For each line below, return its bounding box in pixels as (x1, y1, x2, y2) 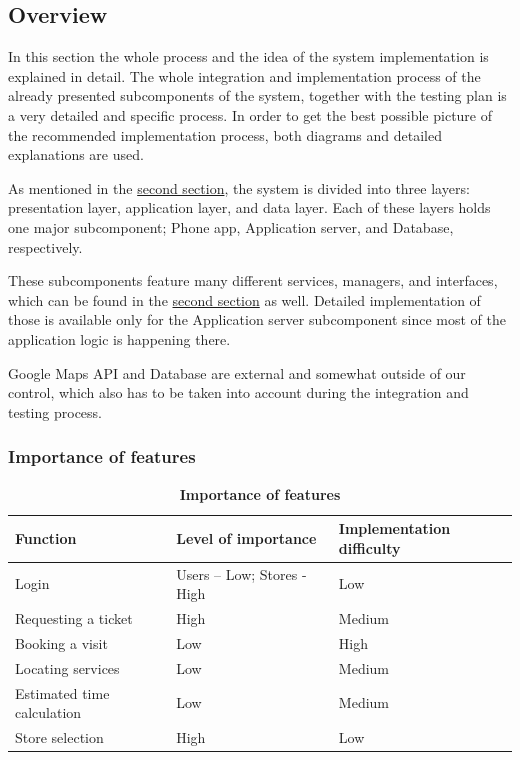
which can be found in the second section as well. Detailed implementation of (8, 289, 481, 310)
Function (15, 527, 77, 548)
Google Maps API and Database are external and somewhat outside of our (8, 362, 466, 383)
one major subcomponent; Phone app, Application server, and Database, (8, 216, 454, 237)
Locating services (15, 657, 120, 678)
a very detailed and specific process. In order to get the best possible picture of (8, 104, 493, 125)
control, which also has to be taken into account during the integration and (8, 382, 469, 403)
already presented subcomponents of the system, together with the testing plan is (8, 85, 507, 106)
